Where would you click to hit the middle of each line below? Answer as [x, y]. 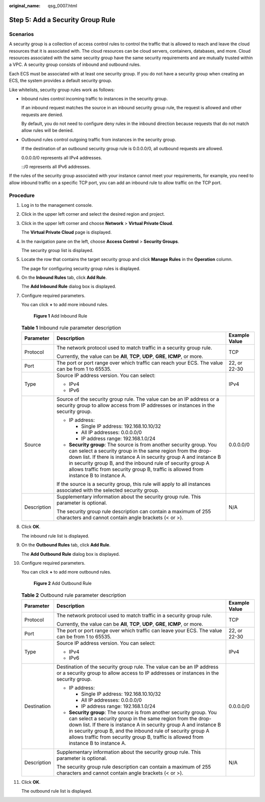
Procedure [22, 195]
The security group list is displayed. [57, 250]
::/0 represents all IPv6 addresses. [56, 167]
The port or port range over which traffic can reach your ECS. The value [140, 363]
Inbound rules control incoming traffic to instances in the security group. [94, 98]
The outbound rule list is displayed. [57, 791]
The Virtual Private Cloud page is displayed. [66, 232]
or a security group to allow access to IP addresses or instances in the [138, 673]
